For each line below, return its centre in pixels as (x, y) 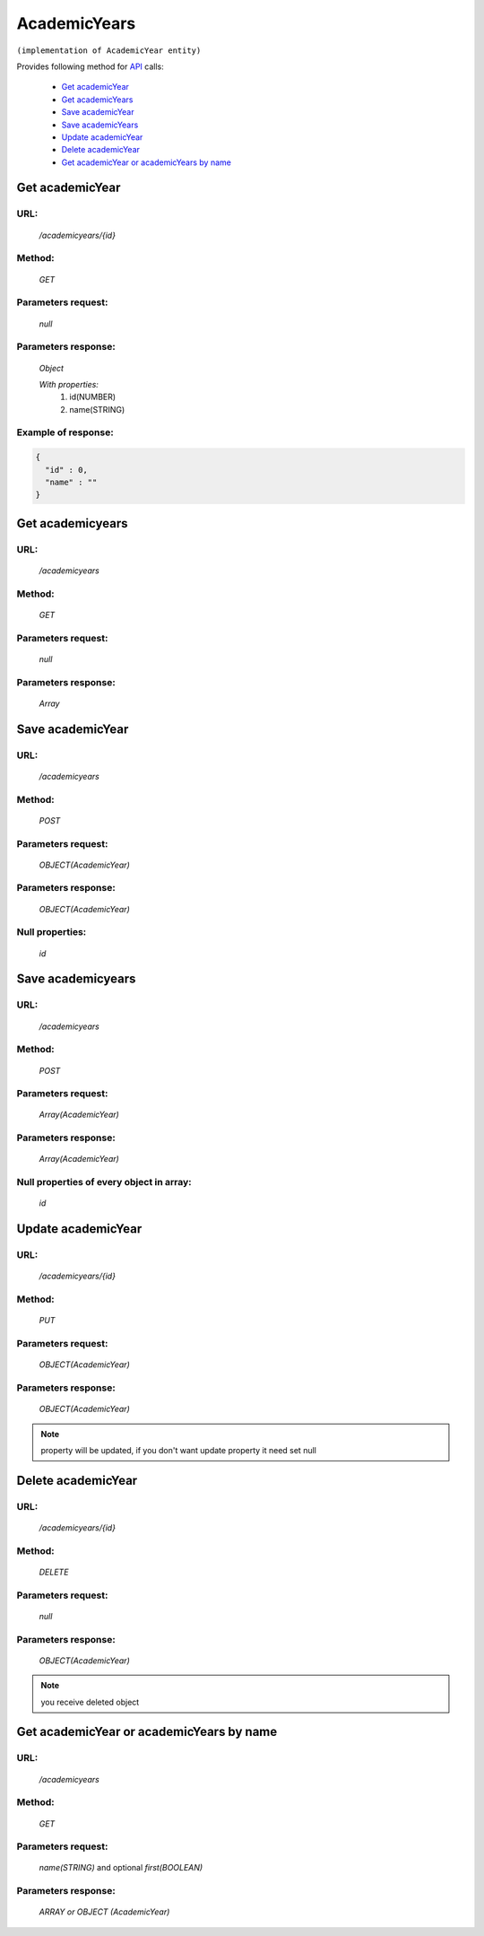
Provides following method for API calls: (91, 66)
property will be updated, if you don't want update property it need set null (179, 1450)
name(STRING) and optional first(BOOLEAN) (121, 1868)
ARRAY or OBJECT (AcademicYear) (104, 1912)
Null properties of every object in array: (104, 1182)
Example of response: (65, 432)
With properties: (69, 384)
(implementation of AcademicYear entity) (109, 50)
